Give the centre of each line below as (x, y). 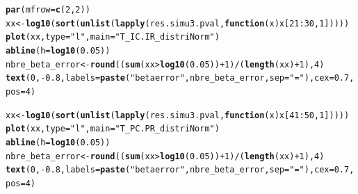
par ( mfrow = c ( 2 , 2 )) (48, 10)
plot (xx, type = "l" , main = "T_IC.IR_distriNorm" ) (113, 37)
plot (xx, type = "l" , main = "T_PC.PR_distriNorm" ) (113, 129)
